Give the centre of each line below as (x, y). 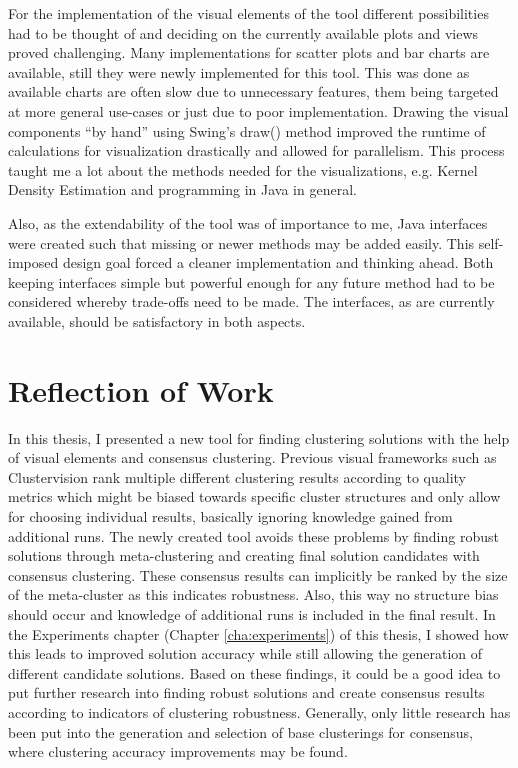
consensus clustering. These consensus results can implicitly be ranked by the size (258, 574)
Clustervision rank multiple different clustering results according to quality (237, 476)
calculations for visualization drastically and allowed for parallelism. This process (256, 150)
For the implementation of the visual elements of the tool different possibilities (248, 13)
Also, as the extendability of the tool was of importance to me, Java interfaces (248, 222)
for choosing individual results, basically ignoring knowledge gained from (230, 516)
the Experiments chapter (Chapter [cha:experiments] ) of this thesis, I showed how (258, 633)
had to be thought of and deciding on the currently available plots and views (243, 32)
